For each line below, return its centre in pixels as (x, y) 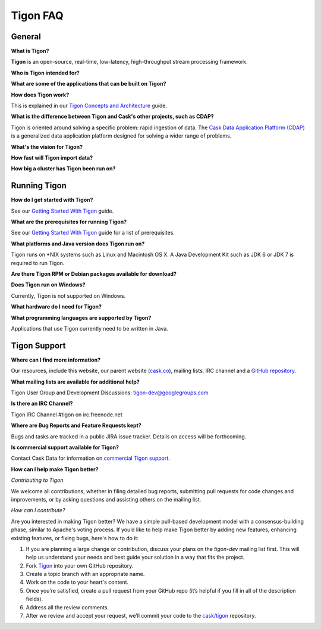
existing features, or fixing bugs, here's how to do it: (75, 538)
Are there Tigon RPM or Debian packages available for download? (94, 274)
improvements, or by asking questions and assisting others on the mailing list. (106, 499)
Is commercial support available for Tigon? (65, 447)
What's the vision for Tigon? (47, 147)
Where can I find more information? (56, 360)
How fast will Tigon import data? (52, 157)
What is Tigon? (30, 51)
